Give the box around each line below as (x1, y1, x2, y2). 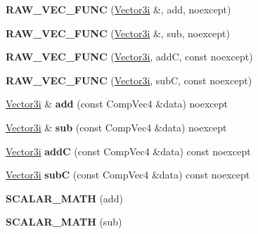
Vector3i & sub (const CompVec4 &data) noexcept (6, 119, 227, 134)
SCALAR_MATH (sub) (6, 214, 122, 229)
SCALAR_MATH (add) (6, 190, 123, 205)
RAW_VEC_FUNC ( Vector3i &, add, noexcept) (6, 2, 231, 16)
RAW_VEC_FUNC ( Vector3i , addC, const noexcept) (6, 49, 253, 64)
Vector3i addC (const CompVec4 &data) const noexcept (6, 143, 251, 158)
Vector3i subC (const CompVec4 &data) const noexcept (6, 167, 250, 182)
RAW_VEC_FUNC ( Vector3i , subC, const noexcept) (6, 72, 252, 87)
